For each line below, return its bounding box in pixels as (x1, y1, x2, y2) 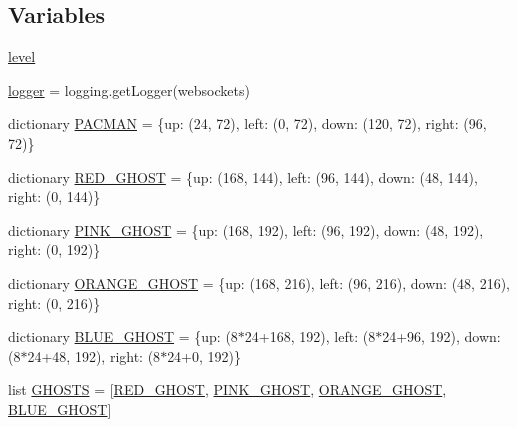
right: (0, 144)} (8, 186, 101, 207)
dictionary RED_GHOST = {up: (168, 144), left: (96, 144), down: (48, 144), (8, 166, 478, 187)
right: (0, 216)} (8, 292, 101, 313)
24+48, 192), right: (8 (27, 345, 161, 366)
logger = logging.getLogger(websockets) (8, 79, 250, 100)
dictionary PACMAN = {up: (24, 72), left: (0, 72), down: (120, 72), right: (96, (8, 113, 487, 134)
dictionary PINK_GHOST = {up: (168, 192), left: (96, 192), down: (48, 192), (8, 219, 484, 240)
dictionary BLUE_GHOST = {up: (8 (8, 326, 238, 347)
